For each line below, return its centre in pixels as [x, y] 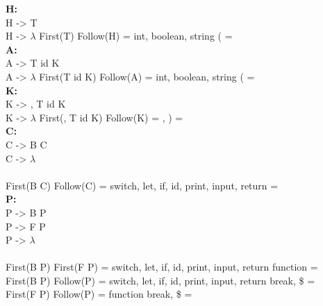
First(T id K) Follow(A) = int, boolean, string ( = [147, 76]
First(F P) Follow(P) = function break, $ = [99, 294]
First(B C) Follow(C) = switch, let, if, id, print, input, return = [142, 185]
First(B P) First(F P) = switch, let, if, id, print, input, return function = [162, 267]
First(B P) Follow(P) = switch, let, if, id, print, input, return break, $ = [160, 280]
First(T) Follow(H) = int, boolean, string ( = [136, 36]
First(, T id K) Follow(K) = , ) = [111, 117]
